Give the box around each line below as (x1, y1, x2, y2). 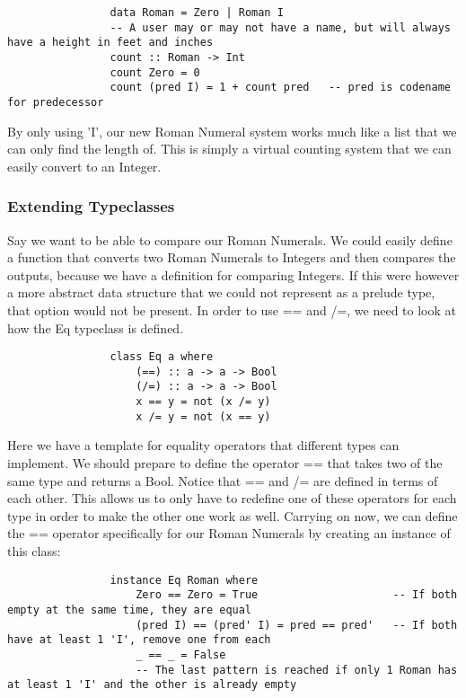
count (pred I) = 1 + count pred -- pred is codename (110, 81, 451, 94)
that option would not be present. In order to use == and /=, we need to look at (7, 300, 456, 319)
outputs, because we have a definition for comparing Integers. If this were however (7, 265, 460, 284)
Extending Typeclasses (7, 195, 175, 217)
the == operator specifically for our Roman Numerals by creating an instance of (7, 524, 451, 543)
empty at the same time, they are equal (7, 603, 252, 616)
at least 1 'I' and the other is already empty (7, 678, 297, 692)
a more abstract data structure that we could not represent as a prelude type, (7, 283, 435, 302)
